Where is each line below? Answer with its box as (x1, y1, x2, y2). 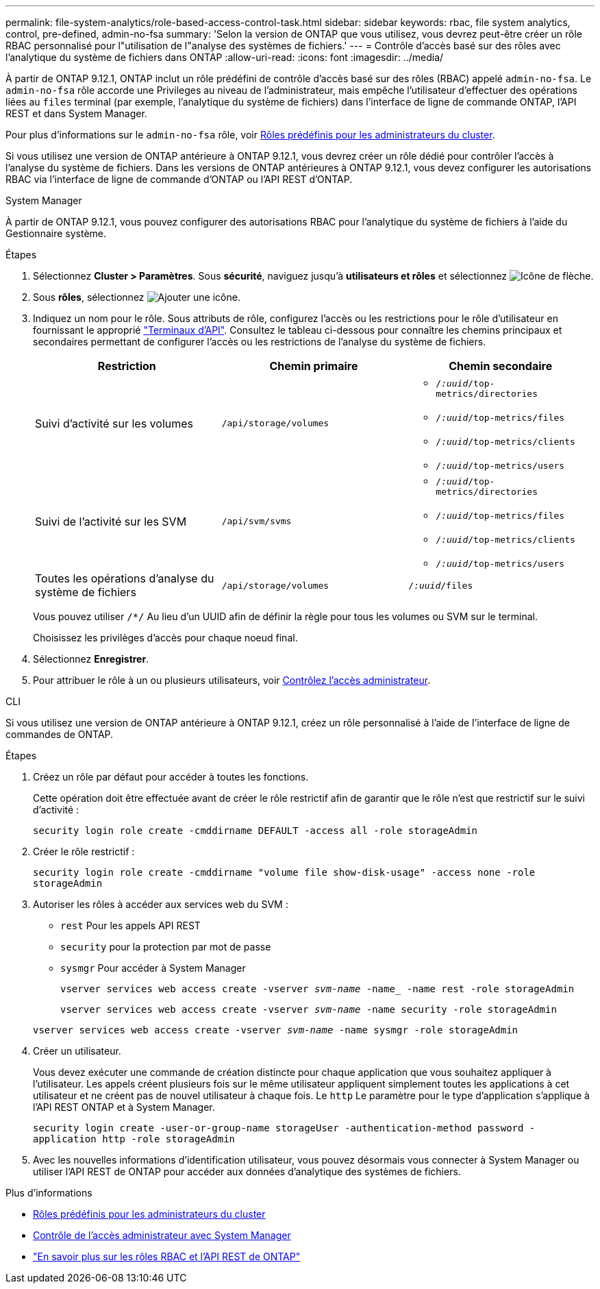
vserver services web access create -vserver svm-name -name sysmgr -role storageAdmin (33, 1024, 518, 1035)
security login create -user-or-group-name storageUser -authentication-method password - (33, 1122, 536, 1133)
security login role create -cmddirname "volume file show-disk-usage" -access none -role (33, 867, 536, 878)
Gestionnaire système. (5, 228, 107, 239)
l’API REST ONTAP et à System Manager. (33, 1101, 215, 1113)
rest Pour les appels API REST (60, 920, 201, 931)
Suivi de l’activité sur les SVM (35, 514, 187, 528)
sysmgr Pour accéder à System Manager (60, 962, 246, 974)
